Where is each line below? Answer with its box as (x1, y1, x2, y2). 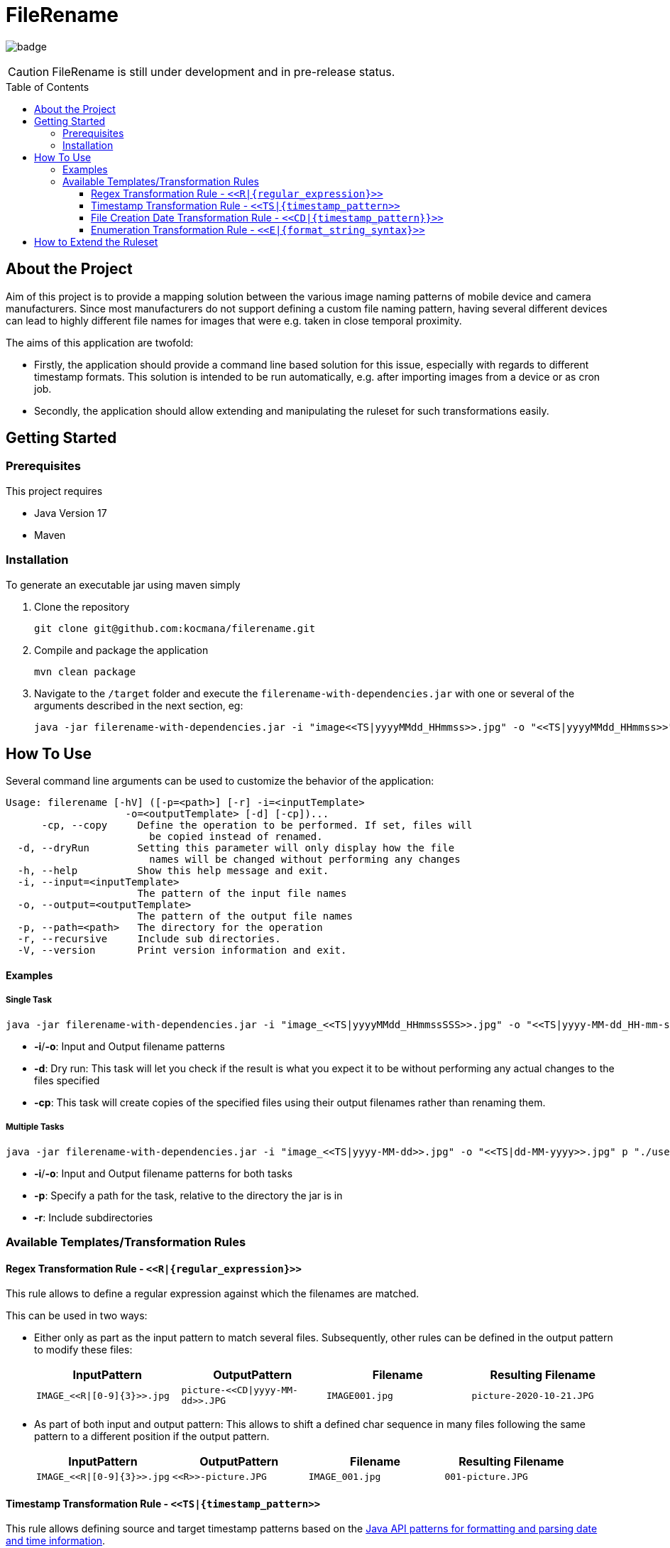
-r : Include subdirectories (34, 1211, 153, 1223)
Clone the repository (34, 600, 130, 613)
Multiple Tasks (6, 1122, 65, 1133)
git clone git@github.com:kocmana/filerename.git (34, 622, 316, 634)
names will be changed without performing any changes (149, 854, 461, 866)
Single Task (6, 995, 52, 1005)
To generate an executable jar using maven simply (6, 578, 241, 591)
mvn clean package (34, 665, 136, 677)
